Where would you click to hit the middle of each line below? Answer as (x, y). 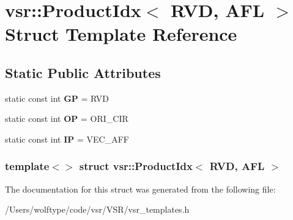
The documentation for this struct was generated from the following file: (140, 189)
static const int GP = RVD (57, 98)
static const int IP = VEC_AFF (67, 139)
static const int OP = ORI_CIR (67, 119)
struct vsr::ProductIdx (136, 166)
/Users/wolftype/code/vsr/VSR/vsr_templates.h (97, 209)
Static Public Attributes (83, 72)
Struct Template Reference (121, 34)
